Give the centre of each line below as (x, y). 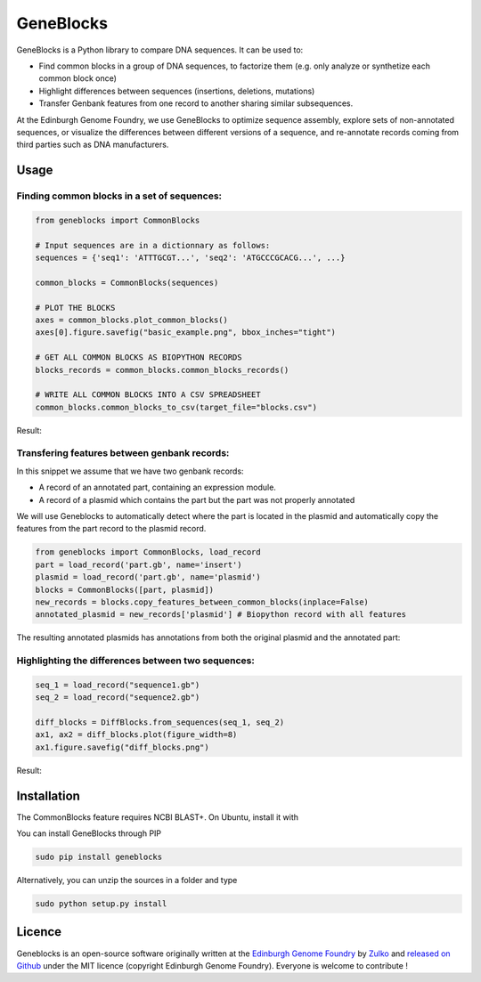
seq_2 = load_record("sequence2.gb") (118, 698)
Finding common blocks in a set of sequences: (119, 196)
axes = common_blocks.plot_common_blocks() (132, 320)
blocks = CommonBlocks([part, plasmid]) (124, 589)
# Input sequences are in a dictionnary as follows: (153, 245)
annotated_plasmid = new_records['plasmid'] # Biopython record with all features (221, 615)
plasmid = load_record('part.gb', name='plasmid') (148, 577)
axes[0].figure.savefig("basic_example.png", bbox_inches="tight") (186, 333)
